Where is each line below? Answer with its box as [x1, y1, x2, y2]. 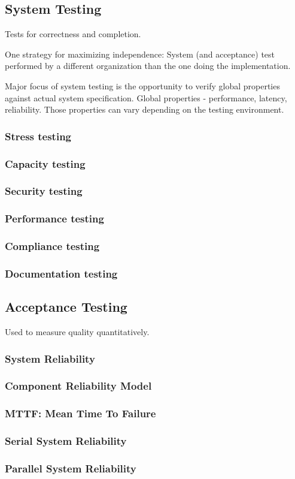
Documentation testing [5, 266, 118, 281]
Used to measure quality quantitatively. [5, 326, 150, 338]
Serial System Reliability [5, 433, 127, 448]
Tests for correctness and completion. [5, 28, 141, 40]
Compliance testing [5, 239, 100, 254]
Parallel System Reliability [5, 460, 136, 475]
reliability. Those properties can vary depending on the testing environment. [5, 103, 284, 116]
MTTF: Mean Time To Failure [5, 406, 156, 421]
